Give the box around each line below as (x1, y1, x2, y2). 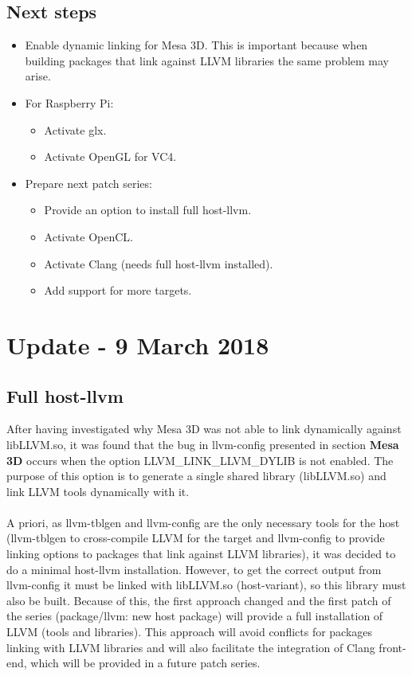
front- (379, 639, 406, 655)
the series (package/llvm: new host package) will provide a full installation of (6, 608, 383, 624)
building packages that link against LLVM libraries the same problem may (25, 52, 390, 68)
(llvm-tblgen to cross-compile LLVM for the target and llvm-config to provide (6, 529, 385, 546)
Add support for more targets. (44, 282, 192, 299)
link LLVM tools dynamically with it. (6, 483, 190, 499)
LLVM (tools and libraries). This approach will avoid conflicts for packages (6, 623, 373, 640)
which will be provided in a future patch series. (30, 655, 261, 671)
